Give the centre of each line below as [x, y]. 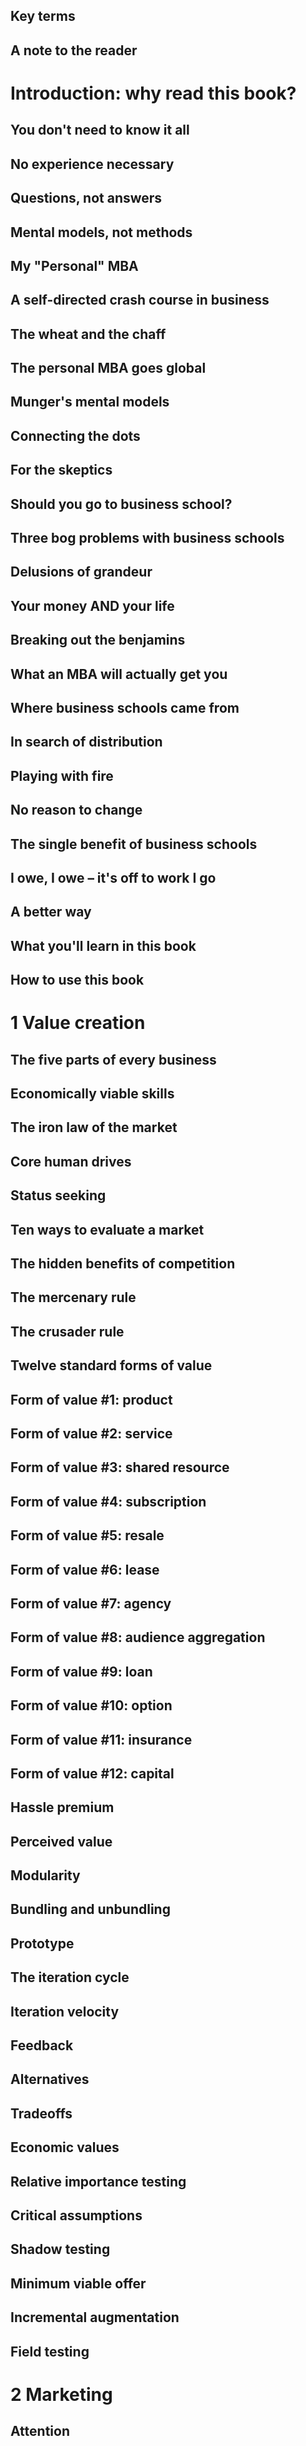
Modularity [45, 1875]
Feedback [42, 2045]
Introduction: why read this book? [153, 93]
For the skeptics [61, 470]
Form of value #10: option [91, 1705]
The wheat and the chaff [88, 334]
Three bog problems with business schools [147, 538]
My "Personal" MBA [74, 265]
